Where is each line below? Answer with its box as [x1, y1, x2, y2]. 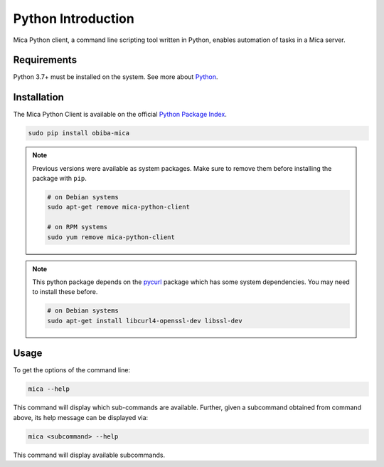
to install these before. [32, 288, 98, 296]
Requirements [13, 54, 78, 66]
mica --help [28, 385, 70, 393]
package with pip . [32, 174, 87, 183]
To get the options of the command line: [13, 366, 131, 374]
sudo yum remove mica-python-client [47, 233, 176, 241]
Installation [13, 91, 64, 103]
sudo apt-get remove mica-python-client [47, 203, 190, 211]
